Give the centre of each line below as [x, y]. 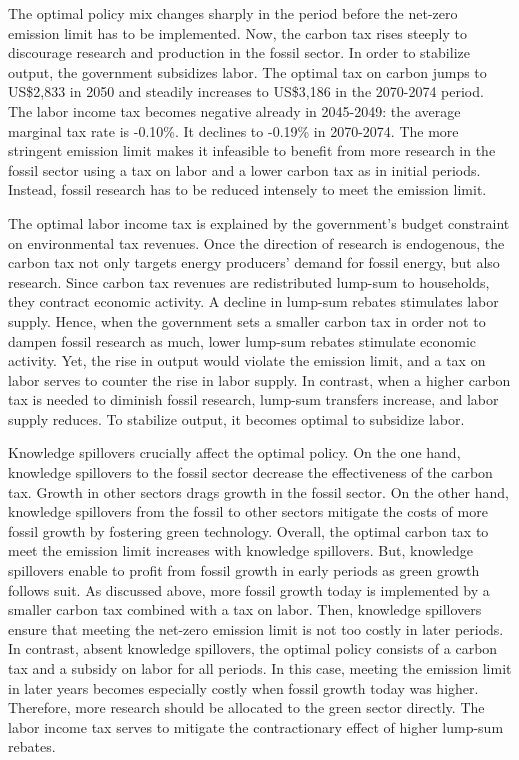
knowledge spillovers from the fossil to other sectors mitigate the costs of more [248, 511]
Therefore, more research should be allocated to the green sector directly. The [246, 707]
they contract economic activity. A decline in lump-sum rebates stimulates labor [253, 301]
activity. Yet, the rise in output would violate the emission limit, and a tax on [247, 360]
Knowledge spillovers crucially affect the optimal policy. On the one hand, [234, 452]
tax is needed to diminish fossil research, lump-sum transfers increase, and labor [253, 399]
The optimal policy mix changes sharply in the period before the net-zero [233, 13]
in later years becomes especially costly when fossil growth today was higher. [243, 687]
